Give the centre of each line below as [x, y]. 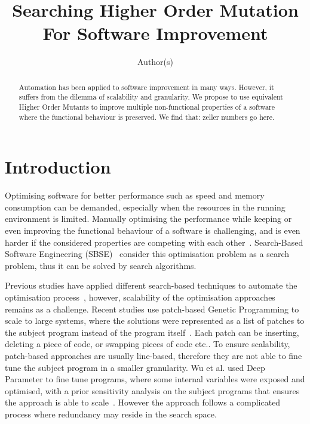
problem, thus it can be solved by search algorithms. [101, 265]
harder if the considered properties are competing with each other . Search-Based [154, 242]
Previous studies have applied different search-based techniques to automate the [151, 285]
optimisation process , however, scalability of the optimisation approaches [140, 297]
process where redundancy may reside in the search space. [111, 414]
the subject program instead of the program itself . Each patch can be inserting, [152, 332]
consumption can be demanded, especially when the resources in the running [145, 207]
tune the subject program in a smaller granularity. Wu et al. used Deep [135, 367]
